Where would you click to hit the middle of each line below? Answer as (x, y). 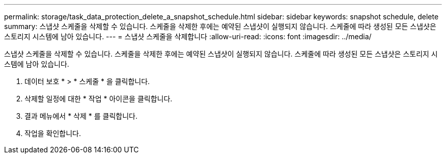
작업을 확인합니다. (53, 133)
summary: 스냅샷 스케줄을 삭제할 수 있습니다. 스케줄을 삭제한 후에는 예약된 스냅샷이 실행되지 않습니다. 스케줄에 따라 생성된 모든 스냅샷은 (220, 26)
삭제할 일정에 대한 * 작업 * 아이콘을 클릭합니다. (99, 99)
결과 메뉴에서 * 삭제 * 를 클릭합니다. (81, 116)
